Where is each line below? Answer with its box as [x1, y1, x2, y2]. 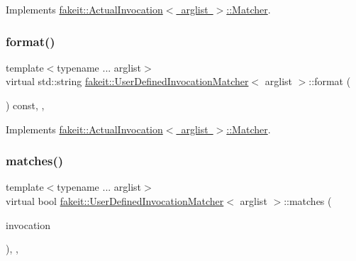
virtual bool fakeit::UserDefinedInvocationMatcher [6, 194, 224, 208]
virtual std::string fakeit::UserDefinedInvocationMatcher [6, 74, 249, 89]
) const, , [6, 98, 45, 112]
